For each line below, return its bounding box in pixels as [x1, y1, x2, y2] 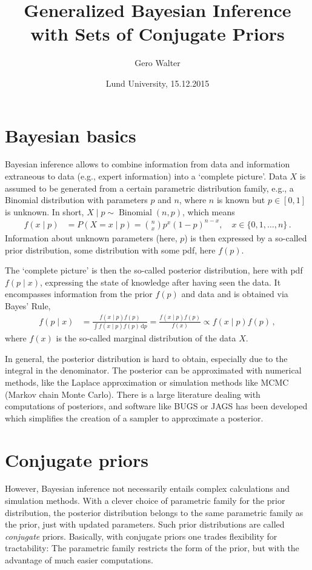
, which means [182, 205, 235, 218]
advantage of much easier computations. [5, 554, 153, 566]
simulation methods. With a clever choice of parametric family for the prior [5, 494, 285, 507]
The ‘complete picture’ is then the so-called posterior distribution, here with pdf [5, 264, 303, 277]
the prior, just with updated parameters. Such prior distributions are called [5, 518, 285, 531]
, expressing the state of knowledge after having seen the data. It [40, 275, 281, 288]
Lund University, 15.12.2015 [105, 76, 210, 89]
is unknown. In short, [5, 205, 84, 218]
